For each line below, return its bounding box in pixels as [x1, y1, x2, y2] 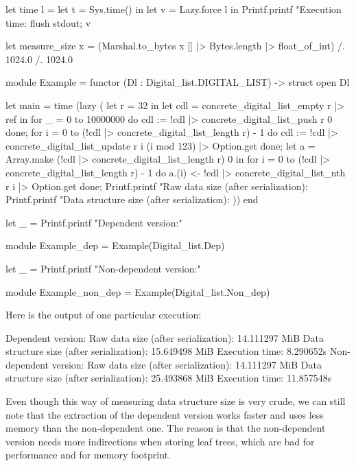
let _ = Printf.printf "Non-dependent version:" [5, 261, 201, 275]
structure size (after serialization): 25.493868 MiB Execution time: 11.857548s [5, 371, 332, 385]
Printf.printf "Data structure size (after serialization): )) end [5, 192, 259, 207]
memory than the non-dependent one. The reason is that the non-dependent [5, 421, 326, 435]
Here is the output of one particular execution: [5, 307, 202, 322]
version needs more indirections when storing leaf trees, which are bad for [5, 434, 315, 448]
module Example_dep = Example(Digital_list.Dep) [5, 238, 225, 253]
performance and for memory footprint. [5, 447, 171, 462]
